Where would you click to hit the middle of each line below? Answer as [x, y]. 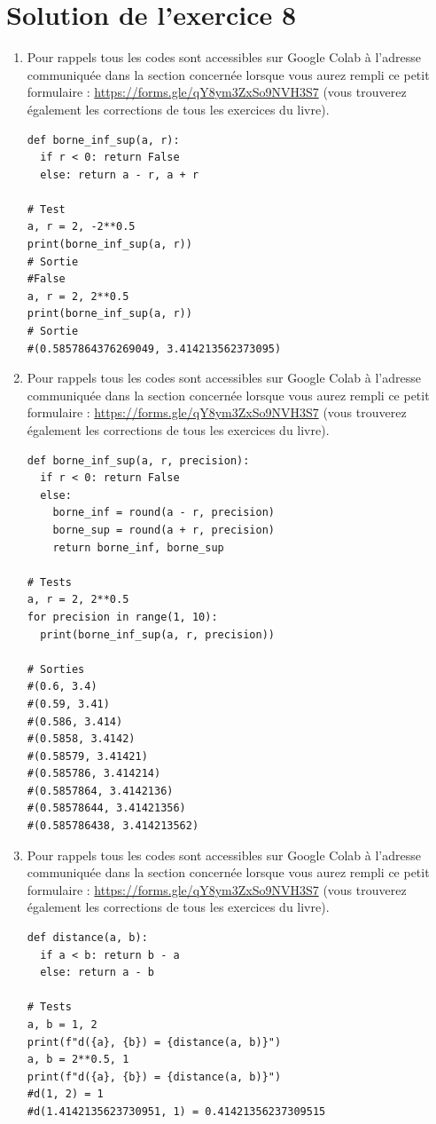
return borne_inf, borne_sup [138, 547]
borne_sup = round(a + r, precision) [163, 530]
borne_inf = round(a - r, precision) [163, 513]
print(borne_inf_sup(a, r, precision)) [157, 634]
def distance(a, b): [87, 938]
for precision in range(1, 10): [122, 617]
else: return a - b [97, 973]
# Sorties [56, 669]
